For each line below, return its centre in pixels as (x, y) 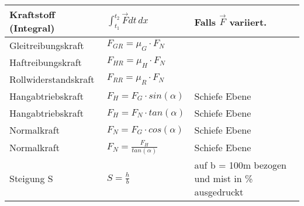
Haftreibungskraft (46, 62)
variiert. (248, 22)
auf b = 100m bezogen (240, 165)
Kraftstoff (32, 14)
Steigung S (31, 178)
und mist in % (224, 178)
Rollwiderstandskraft (52, 79)
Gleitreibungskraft (47, 45)
